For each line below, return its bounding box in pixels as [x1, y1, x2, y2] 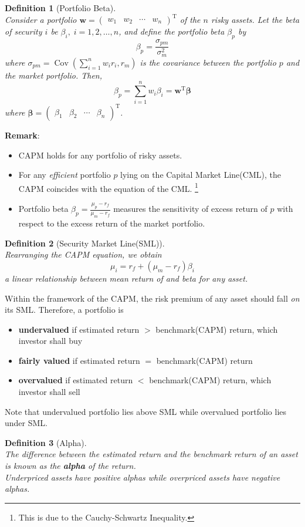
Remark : [5, 129, 40, 141]
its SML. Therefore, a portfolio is [5, 303, 124, 316]
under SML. [5, 417, 48, 429]
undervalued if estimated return [18, 323, 140, 335]
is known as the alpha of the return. [5, 460, 136, 472]
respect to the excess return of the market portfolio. [18, 217, 205, 229]
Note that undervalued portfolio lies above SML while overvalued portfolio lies [5, 405, 287, 417]
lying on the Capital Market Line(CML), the [120, 168, 281, 181]
